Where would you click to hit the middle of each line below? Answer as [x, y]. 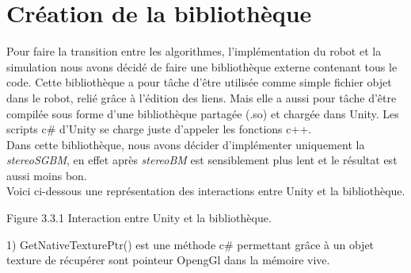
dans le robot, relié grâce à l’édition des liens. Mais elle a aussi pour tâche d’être [202, 97]
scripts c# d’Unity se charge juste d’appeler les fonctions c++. [159, 129]
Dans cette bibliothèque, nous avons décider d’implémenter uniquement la [186, 144]
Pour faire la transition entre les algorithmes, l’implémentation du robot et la [194, 51]
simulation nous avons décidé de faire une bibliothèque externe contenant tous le [202, 66]
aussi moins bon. [47, 175]
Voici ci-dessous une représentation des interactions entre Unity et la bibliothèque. [206, 191]
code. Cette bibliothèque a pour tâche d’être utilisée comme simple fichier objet [199, 82]
